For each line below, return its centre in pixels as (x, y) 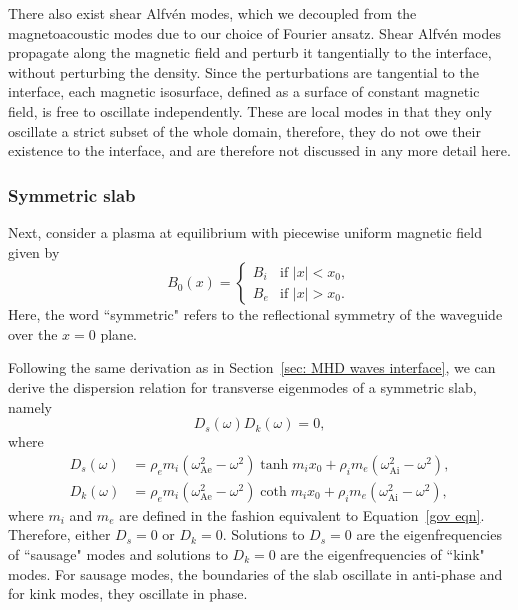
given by (34, 251)
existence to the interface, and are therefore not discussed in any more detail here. (259, 150)
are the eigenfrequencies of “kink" (382, 553)
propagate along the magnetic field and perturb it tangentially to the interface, (250, 52)
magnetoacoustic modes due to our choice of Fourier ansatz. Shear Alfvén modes (254, 32)
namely (30, 406)
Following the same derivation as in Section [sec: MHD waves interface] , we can (252, 367)
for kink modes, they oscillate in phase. (128, 593)
